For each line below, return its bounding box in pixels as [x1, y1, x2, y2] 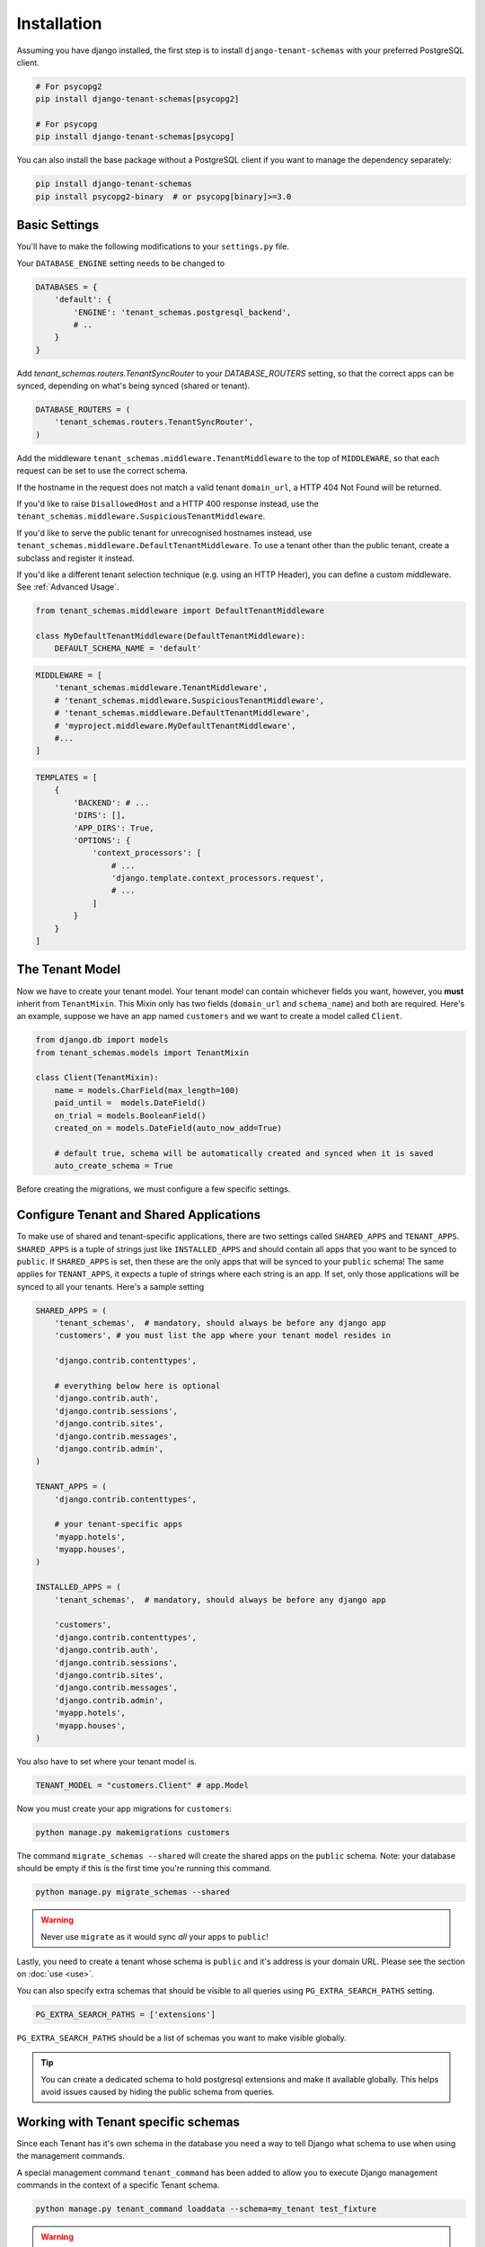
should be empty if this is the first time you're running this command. [16, 1863, 272, 1874]
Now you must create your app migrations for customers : [16, 1803, 233, 1814]
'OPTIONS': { [73, 835, 131, 845]
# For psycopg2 [35, 81, 102, 92]
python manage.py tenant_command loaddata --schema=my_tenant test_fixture [35, 2203, 377, 2214]
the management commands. [16, 2151, 126, 2162]
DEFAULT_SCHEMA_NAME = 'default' [54, 644, 202, 653]
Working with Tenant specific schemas [16, 2114, 240, 2129]
